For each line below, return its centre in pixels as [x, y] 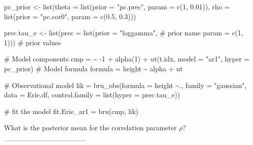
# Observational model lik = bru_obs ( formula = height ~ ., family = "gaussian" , [125, 85]
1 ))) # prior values [32, 42]
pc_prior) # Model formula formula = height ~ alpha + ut [93, 68]
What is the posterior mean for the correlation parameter [90, 128]
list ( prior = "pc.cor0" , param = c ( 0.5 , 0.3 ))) [70, 16]
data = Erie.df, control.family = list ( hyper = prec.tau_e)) [92, 95]
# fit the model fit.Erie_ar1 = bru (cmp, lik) [71, 111]
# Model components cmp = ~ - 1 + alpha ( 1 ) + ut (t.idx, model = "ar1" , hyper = [127, 59]
